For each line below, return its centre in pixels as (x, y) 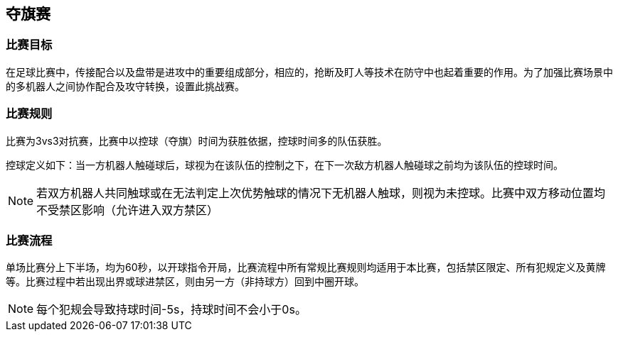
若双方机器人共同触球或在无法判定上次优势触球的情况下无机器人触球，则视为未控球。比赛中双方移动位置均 (321, 193)
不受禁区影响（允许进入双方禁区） (128, 210)
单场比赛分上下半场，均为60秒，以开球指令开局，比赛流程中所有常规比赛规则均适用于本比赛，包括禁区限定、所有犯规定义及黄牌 (306, 267)
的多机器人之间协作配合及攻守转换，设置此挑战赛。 (125, 86)
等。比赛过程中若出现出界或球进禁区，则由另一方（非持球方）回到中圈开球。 (185, 282)
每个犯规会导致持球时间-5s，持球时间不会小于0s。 (171, 310)
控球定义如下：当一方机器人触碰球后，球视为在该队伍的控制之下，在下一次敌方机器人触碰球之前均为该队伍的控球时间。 (284, 165)
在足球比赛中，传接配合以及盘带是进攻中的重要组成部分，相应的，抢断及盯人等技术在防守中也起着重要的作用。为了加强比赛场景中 (309, 72)
